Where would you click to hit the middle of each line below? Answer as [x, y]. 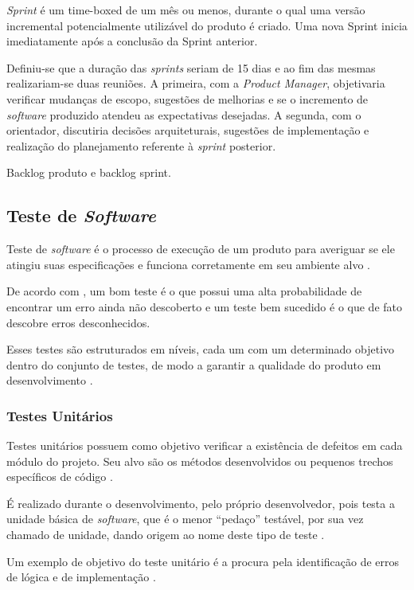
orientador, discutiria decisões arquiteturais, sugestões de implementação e [188, 130]
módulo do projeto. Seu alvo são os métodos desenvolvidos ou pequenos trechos [200, 461]
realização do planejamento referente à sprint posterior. [141, 145]
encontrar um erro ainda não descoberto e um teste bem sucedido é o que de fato [204, 306]
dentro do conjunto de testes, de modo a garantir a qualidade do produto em [194, 364]
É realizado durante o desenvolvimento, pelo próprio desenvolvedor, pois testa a [201, 503]
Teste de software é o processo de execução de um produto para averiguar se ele [201, 249]
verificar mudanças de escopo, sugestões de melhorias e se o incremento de [187, 98]
